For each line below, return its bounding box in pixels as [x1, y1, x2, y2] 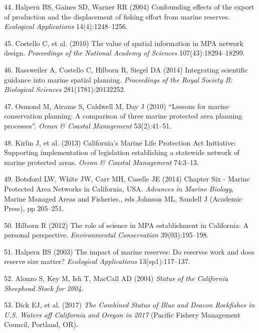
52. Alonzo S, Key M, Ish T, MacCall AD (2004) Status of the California [4, 273, 228, 283]
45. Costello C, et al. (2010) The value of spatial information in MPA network [4, 37, 243, 48]
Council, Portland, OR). [4, 319, 78, 329]
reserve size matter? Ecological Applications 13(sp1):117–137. [4, 256, 190, 266]
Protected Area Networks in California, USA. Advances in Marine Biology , [4, 183, 234, 193]
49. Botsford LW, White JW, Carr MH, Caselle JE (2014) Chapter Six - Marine [4, 173, 250, 184]
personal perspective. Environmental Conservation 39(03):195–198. [4, 229, 209, 240]
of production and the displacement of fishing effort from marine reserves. [4, 11, 230, 21]
